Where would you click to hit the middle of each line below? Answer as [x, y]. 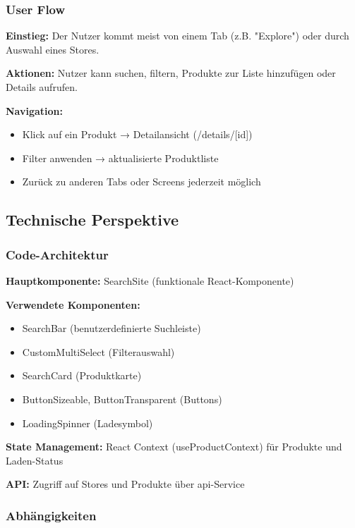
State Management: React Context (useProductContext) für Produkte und [174, 447]
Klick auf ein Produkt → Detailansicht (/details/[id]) [137, 134]
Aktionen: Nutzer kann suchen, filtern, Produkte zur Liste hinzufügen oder [171, 73]
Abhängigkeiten [51, 515]
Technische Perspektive [92, 220]
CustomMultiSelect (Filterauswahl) [98, 351]
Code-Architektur [57, 254]
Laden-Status [35, 460]
